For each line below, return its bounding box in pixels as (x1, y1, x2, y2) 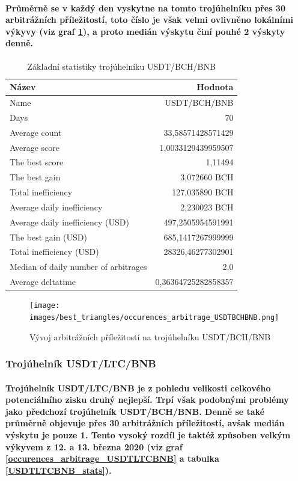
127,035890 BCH (172, 186, 234, 198)
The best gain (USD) (10, 230, 87, 243)
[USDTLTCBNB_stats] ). (5, 464, 112, 476)
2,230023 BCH (180, 200, 234, 213)
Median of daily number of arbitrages (10, 260, 147, 273)
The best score (10, 156, 64, 168)
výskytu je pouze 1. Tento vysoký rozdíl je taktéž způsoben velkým (5, 428, 291, 441)
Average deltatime (10, 275, 76, 288)
